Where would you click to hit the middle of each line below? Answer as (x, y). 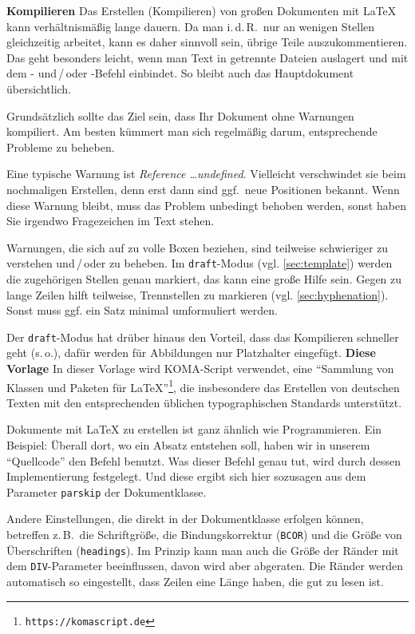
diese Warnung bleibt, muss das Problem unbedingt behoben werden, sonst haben (206, 205)
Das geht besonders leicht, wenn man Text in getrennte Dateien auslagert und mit (207, 57)
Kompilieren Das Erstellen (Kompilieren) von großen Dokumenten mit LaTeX (202, 10)
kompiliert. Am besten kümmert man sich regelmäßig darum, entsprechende (192, 131)
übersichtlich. (39, 88)
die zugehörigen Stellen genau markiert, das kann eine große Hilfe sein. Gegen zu (204, 278)
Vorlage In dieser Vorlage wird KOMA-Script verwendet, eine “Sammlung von (200, 368)
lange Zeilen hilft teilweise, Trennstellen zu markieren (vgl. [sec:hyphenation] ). (198, 294)
